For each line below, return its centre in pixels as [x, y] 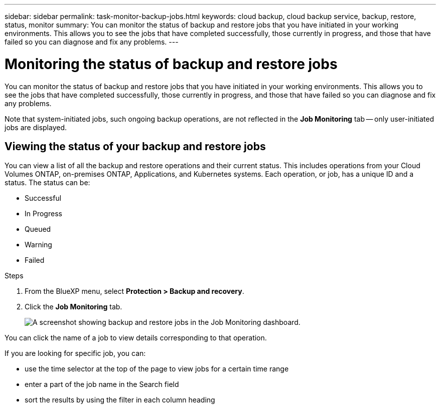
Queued [38, 229]
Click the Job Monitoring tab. [74, 307]
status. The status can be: [47, 183]
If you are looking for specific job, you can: [75, 353]
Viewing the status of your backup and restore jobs [135, 146]
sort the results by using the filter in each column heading [120, 400]
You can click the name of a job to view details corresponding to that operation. [136, 338]
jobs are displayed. [36, 127]
